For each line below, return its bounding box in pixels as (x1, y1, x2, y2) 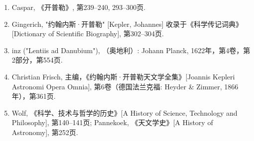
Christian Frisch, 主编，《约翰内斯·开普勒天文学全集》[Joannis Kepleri (11, 71, 235, 81)
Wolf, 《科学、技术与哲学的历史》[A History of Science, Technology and (11, 107, 238, 118)
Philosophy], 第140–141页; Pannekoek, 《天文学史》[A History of (11, 117, 213, 128)
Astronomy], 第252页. (11, 127, 78, 137)
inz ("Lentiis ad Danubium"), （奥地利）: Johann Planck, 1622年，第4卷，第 (11, 45, 251, 55)
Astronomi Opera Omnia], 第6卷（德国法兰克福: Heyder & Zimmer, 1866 (11, 81, 239, 91)
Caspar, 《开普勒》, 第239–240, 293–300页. (11, 2, 146, 12)
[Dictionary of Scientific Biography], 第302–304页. (11, 28, 164, 39)
